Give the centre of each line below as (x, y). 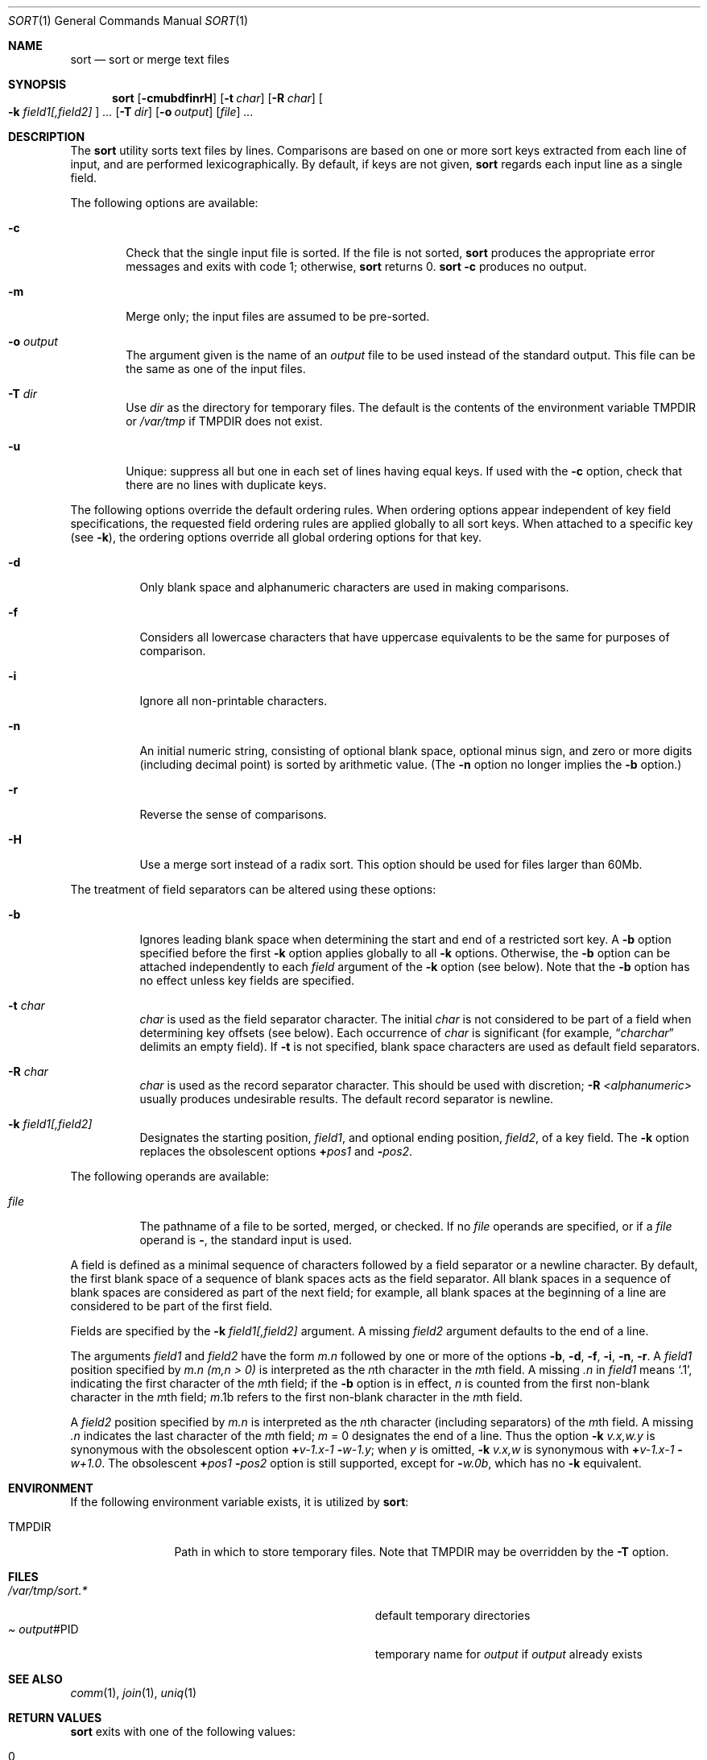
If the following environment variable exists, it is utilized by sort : (240, 1502)
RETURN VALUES (55, 1718)
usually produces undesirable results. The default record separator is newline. (347, 1099)
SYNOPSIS (37, 84)
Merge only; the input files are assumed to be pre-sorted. (278, 316)
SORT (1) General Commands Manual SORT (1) (128, 21)
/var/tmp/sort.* (48, 1590)
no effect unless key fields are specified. (247, 980)
